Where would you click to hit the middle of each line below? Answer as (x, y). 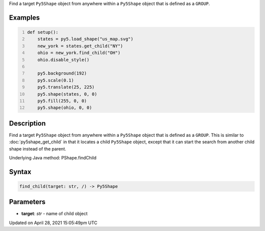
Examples (25, 17)
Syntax (20, 172)
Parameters (27, 202)
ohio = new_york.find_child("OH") (79, 53)
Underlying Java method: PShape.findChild (53, 157)
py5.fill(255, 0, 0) (62, 101)
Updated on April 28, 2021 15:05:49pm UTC (53, 223)
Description (27, 123)
